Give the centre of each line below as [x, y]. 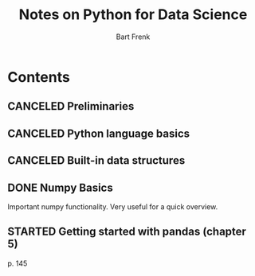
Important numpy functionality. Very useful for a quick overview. [113, 206]
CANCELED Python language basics [99, 133]
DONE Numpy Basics [60, 187]
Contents [39, 77]
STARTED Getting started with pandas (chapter [127, 232]
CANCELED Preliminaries [71, 106]
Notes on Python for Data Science [133, 15]
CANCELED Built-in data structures [96, 161]
